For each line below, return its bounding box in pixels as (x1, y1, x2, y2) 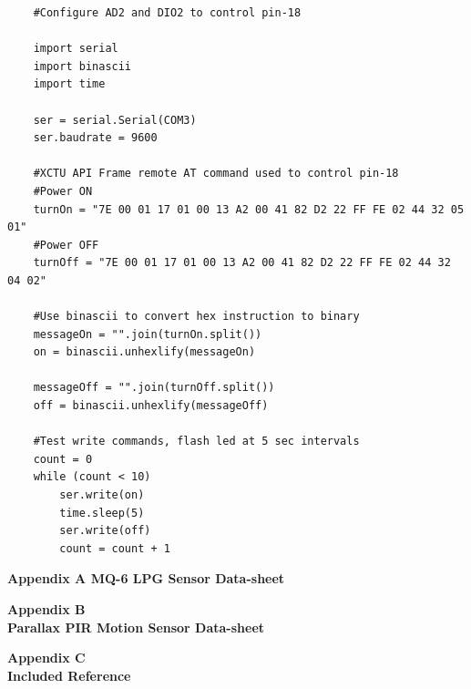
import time (33, 77, 106, 91)
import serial (33, 42, 118, 56)
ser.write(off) (59, 524, 151, 538)
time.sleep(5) (59, 506, 145, 519)
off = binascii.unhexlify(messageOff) (33, 399, 269, 413)
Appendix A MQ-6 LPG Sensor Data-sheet (7, 569, 285, 588)
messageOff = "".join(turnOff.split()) (33, 381, 275, 395)
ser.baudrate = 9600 (33, 131, 158, 145)
